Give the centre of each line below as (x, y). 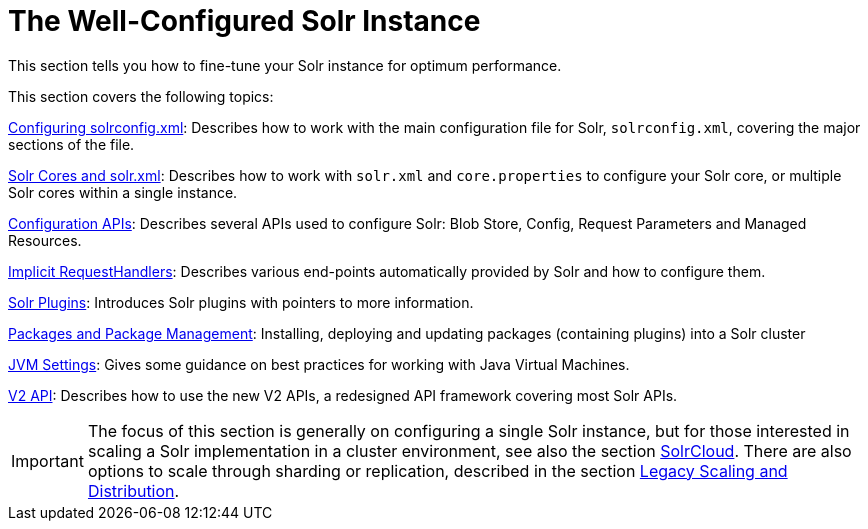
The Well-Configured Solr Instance (244, 21)
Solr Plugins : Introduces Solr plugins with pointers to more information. (241, 302)
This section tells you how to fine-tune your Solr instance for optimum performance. (285, 65)
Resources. (45, 240)
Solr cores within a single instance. (123, 192)
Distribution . (133, 490)
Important (47, 460)
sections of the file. (71, 144)
